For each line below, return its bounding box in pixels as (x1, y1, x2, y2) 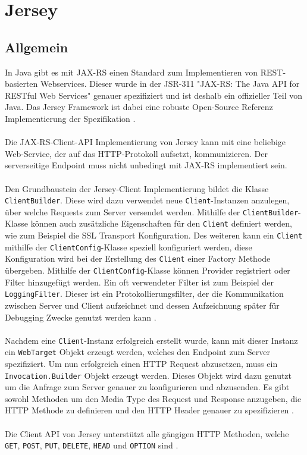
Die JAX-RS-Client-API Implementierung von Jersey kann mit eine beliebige (5, 136, 286, 148)
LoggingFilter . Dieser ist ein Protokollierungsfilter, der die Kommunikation (5, 287, 284, 300)
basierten (5, 77, 38, 90)
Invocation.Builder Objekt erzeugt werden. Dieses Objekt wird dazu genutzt (5, 369, 292, 381)
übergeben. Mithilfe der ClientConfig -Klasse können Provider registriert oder (5, 264, 290, 277)
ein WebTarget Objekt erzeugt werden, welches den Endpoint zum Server (5, 346, 270, 358)
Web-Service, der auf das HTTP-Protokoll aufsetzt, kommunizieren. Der (5, 147, 268, 159)
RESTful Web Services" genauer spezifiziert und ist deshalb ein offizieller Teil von (5, 89, 302, 101)
